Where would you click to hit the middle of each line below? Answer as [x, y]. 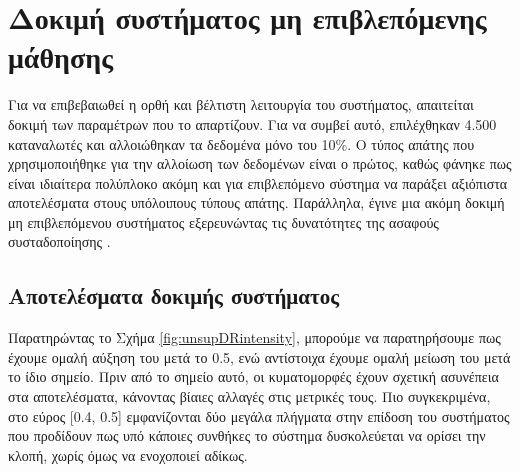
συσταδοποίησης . [59, 241]
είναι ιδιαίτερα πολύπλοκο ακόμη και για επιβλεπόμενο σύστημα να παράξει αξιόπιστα [258, 182]
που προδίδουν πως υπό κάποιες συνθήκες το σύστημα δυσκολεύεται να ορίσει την [247, 435]
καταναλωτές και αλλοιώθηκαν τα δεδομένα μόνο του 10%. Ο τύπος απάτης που [241, 143]
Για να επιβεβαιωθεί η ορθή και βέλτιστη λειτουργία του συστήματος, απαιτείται [241, 104]
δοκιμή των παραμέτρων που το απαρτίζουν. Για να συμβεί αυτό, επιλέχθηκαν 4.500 [252, 123]
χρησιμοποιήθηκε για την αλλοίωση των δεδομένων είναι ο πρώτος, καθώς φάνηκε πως [260, 163]
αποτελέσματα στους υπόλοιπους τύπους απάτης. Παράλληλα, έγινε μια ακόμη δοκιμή [256, 202]
